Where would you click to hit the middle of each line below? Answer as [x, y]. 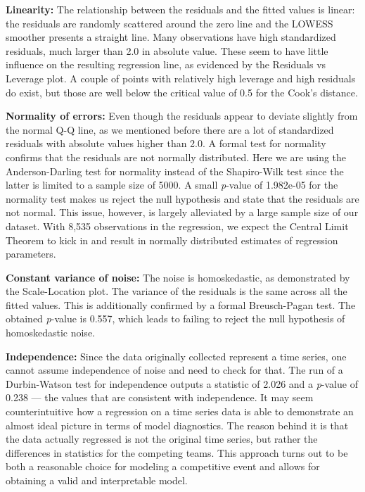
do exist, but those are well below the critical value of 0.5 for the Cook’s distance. [182, 92]
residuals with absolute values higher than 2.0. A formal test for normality [166, 143]
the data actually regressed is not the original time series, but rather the [162, 439]
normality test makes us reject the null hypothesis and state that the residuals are [182, 198]
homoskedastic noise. [50, 333]
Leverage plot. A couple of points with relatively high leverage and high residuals [181, 78]
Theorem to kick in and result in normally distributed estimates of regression [172, 240]
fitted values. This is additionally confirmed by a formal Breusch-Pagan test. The [181, 304]
